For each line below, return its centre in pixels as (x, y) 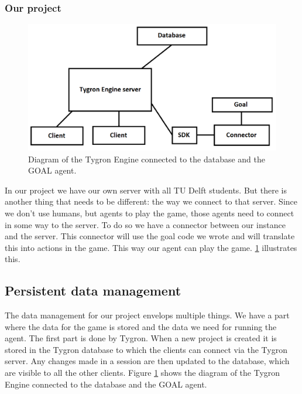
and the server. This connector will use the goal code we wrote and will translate (150, 236)
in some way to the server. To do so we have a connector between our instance (145, 224)
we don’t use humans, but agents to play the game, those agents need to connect (150, 213)
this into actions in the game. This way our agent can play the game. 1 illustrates (151, 247)
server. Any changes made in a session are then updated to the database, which (147, 361)
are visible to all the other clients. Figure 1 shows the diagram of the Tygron (143, 373)
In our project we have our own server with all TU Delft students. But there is (146, 190)
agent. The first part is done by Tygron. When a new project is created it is (141, 338)
